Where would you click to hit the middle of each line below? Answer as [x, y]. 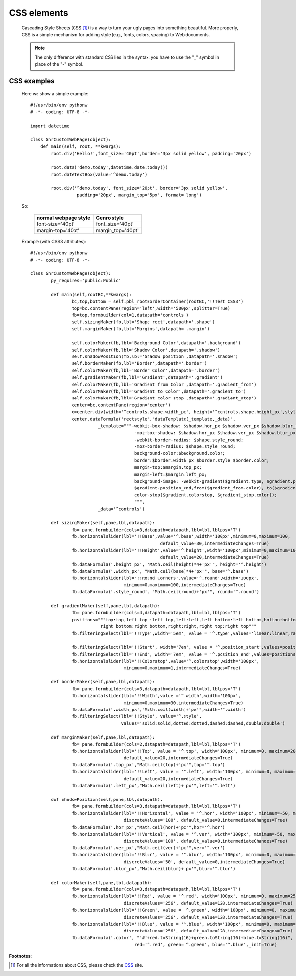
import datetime [50, 126]
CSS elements [39, 13]
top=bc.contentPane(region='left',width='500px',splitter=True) [151, 308]
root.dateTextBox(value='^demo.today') [99, 174]
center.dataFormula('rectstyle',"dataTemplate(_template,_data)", [154, 419]
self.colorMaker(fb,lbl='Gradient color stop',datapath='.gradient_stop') [164, 398]
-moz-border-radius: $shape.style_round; [185, 447]
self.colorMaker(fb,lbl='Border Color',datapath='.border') [146, 370]
